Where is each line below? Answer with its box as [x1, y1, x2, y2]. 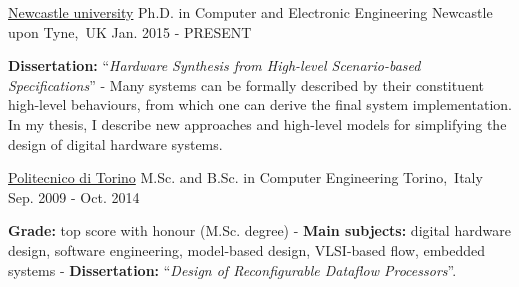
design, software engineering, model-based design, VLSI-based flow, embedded [8, 239, 486, 260]
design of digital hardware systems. [8, 133, 223, 154]
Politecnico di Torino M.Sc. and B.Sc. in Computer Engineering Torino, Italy [8, 167, 483, 188]
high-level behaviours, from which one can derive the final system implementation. [8, 94, 512, 115]
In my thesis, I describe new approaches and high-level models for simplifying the [8, 113, 507, 134]
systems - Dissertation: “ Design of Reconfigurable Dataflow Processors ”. [8, 259, 457, 280]
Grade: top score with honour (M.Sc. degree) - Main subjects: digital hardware [8, 220, 511, 241]
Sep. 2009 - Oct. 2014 [8, 186, 140, 207]
